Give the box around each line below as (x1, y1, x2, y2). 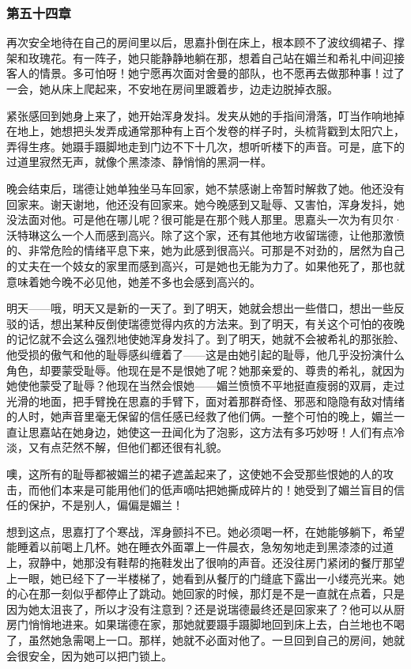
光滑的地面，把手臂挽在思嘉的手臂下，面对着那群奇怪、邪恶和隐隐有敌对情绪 (6, 392, 405, 409)
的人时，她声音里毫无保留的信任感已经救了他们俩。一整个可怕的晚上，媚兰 (6, 408, 394, 425)
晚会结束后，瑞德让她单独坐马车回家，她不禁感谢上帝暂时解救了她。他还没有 (6, 180, 405, 196)
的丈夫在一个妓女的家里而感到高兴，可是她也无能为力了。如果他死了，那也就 (6, 257, 405, 274)
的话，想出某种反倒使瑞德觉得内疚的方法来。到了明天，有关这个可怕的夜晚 (17, 315, 405, 331)
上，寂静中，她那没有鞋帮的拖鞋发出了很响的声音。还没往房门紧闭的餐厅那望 (6, 554, 405, 571)
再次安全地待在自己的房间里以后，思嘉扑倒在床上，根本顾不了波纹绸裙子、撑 (6, 34, 405, 51)
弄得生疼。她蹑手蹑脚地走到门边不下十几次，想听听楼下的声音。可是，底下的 (6, 138, 405, 154)
